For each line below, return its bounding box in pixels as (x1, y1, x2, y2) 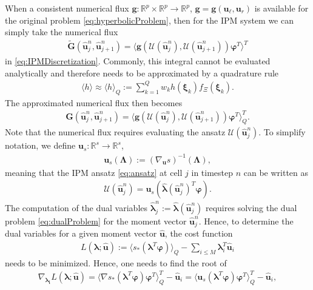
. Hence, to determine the (198, 214, 294, 227)
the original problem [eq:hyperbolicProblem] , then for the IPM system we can (5, 13, 294, 26)
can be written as (243, 166, 309, 178)
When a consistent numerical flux (5, 2, 129, 14)
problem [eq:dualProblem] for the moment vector (5, 214, 187, 227)
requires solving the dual (205, 201, 297, 214)
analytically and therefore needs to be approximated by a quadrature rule (5, 66, 279, 79)
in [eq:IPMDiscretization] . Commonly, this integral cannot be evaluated (5, 55, 271, 67)
